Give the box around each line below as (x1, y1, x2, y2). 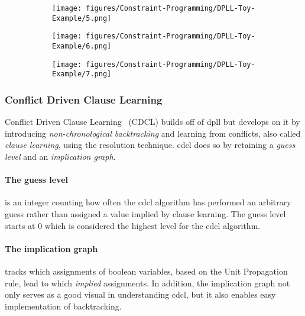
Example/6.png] (52, 41, 112, 50)
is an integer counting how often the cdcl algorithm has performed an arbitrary (5, 196, 291, 208)
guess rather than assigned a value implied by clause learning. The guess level (5, 207, 286, 220)
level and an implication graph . (5, 150, 116, 162)
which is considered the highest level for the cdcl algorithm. (44, 219, 261, 231)
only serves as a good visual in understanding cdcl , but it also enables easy (5, 288, 276, 301)
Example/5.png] (52, 14, 112, 22)
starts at (5, 219, 35, 231)
